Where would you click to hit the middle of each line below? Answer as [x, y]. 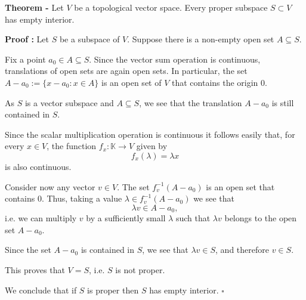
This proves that [35, 269]
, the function [72, 146]
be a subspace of [89, 39]
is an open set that [240, 186]
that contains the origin [215, 82]
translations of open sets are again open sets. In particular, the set [126, 71]
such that [193, 218]
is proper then [113, 290]
